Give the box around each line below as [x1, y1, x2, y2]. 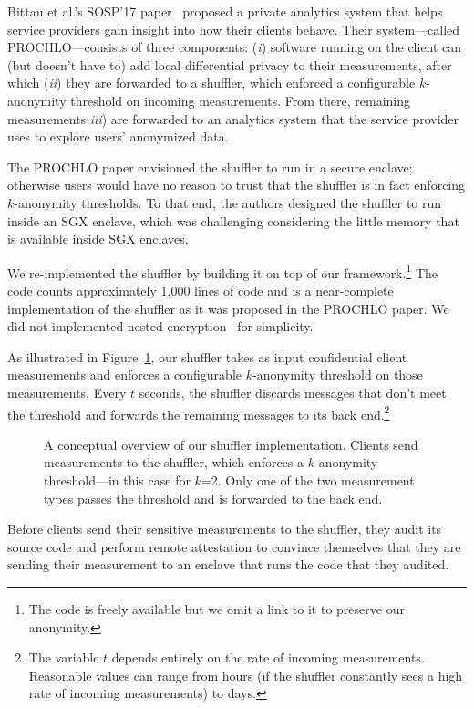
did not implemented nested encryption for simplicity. [7, 317, 314, 336]
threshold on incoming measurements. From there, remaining [70, 90, 411, 109]
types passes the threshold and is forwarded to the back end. [44, 488, 383, 507]
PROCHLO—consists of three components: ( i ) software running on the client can [7, 37, 462, 57]
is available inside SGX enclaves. [7, 229, 189, 248]
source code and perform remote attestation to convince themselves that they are [7, 537, 461, 556]
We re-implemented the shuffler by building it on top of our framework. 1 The [7, 260, 438, 282]
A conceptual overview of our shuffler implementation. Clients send [44, 434, 418, 454]
